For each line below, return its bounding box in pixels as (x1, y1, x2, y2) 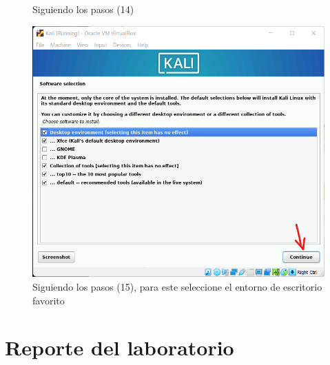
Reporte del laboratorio (5, 333, 234, 362)
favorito (32, 293, 65, 307)
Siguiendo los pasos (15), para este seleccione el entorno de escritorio (32, 279, 322, 293)
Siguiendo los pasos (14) (32, 2, 134, 16)
